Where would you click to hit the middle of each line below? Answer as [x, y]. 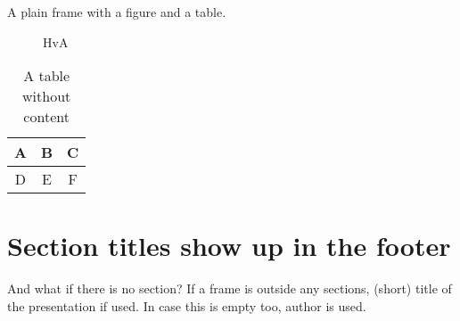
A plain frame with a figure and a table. [117, 12]
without [47, 96]
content [46, 117]
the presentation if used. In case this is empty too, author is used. [187, 305]
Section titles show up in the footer [229, 246]
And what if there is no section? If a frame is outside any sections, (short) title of [230, 288]
